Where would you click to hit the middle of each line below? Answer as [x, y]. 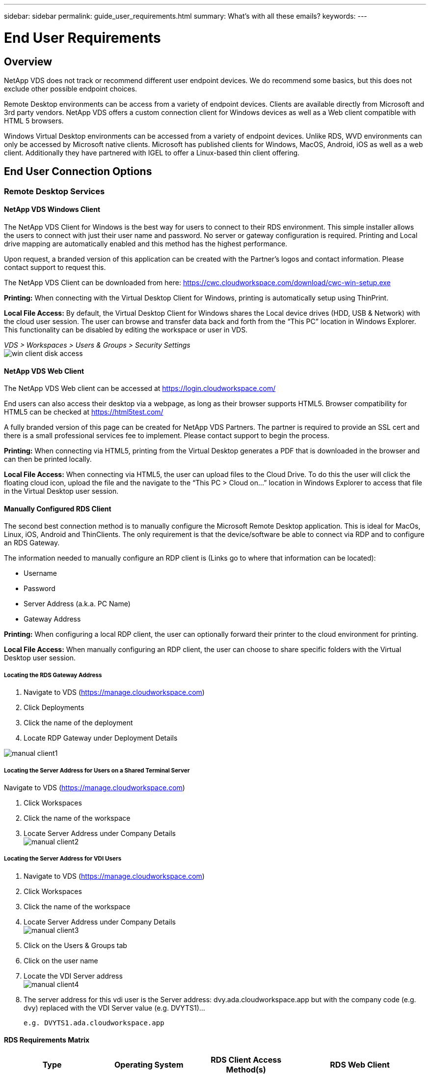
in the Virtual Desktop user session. [61, 491]
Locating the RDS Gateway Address [53, 675]
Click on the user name [61, 960]
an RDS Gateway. [32, 543]
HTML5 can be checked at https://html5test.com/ [84, 412]
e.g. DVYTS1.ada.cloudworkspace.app [94, 1023]
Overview [28, 61]
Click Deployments [54, 708]
